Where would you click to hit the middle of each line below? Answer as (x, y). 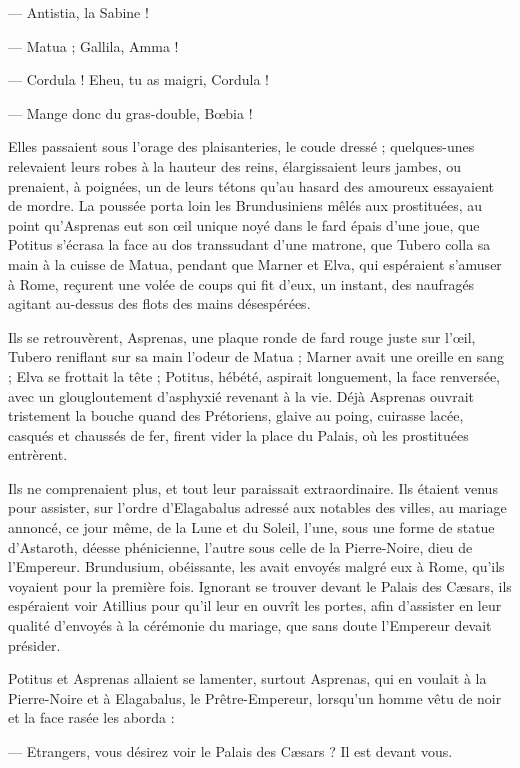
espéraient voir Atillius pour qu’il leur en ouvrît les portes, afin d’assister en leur (255, 605)
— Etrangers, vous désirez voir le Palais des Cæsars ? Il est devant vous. (230, 751)
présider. (34, 644)
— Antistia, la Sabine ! (78, 12)
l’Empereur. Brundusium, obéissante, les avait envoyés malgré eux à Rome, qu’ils (256, 566)
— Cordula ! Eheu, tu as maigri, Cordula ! (138, 79)
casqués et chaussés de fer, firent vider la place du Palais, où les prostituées (238, 434)
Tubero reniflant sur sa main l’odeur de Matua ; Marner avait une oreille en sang (256, 356)
